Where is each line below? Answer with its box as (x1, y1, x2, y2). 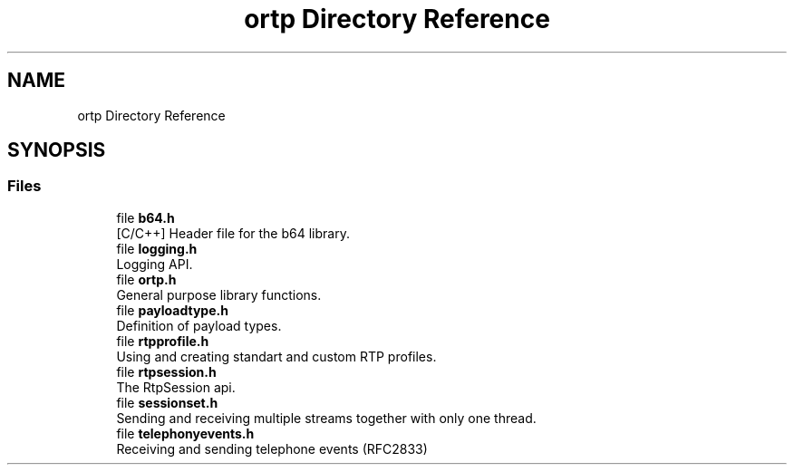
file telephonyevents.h (116, 425, 255, 441)
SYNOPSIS (7, 139, 106, 162)
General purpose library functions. (116, 286, 322, 303)
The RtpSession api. (116, 379, 236, 395)
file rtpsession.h (116, 363, 217, 380)
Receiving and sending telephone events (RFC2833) (116, 440, 428, 457)
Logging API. (116, 255, 193, 272)
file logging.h (116, 240, 198, 256)
